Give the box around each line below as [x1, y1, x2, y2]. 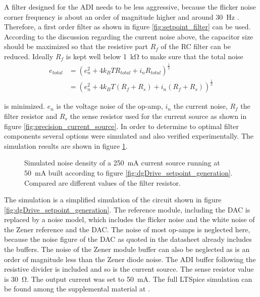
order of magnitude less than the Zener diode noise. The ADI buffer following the [4, 253, 256, 264]
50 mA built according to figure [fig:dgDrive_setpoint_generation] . [24, 167, 233, 178]
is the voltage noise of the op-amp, [56, 101, 163, 111]
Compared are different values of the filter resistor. [24, 177, 181, 188]
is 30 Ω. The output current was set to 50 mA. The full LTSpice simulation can [4, 273, 252, 284]
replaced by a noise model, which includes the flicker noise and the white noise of [4, 214, 255, 225]
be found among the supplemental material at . [4, 283, 150, 294]
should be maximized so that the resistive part [4, 41, 148, 52]
